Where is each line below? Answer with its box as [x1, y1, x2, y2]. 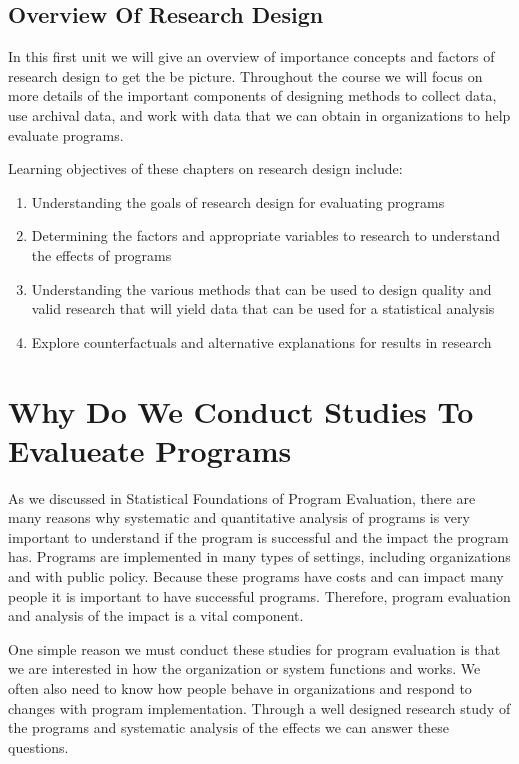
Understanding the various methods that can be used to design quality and [31, 278, 492, 299]
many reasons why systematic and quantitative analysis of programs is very [8, 507, 470, 528]
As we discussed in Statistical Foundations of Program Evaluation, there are [8, 487, 476, 508]
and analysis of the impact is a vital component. [8, 605, 304, 626]
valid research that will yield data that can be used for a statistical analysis [31, 298, 495, 319]
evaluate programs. [8, 124, 124, 145]
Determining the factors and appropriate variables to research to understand [31, 225, 501, 246]
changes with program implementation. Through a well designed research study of [8, 697, 511, 718]
